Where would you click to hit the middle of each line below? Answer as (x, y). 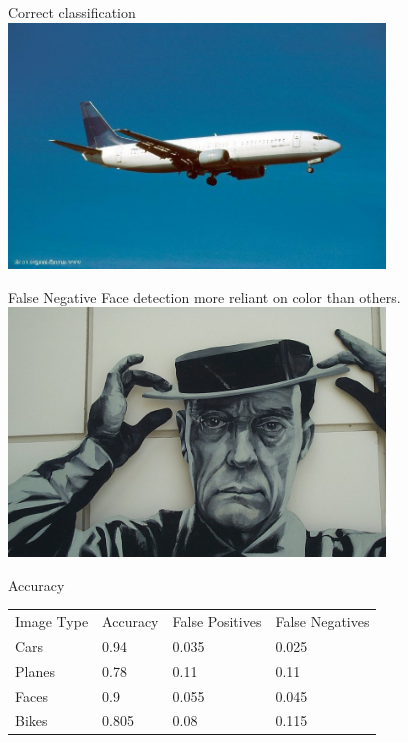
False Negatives (322, 621)
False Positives (217, 621)
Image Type (52, 621)
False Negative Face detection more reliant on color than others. (204, 296)
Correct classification (72, 12)
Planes (35, 670)
